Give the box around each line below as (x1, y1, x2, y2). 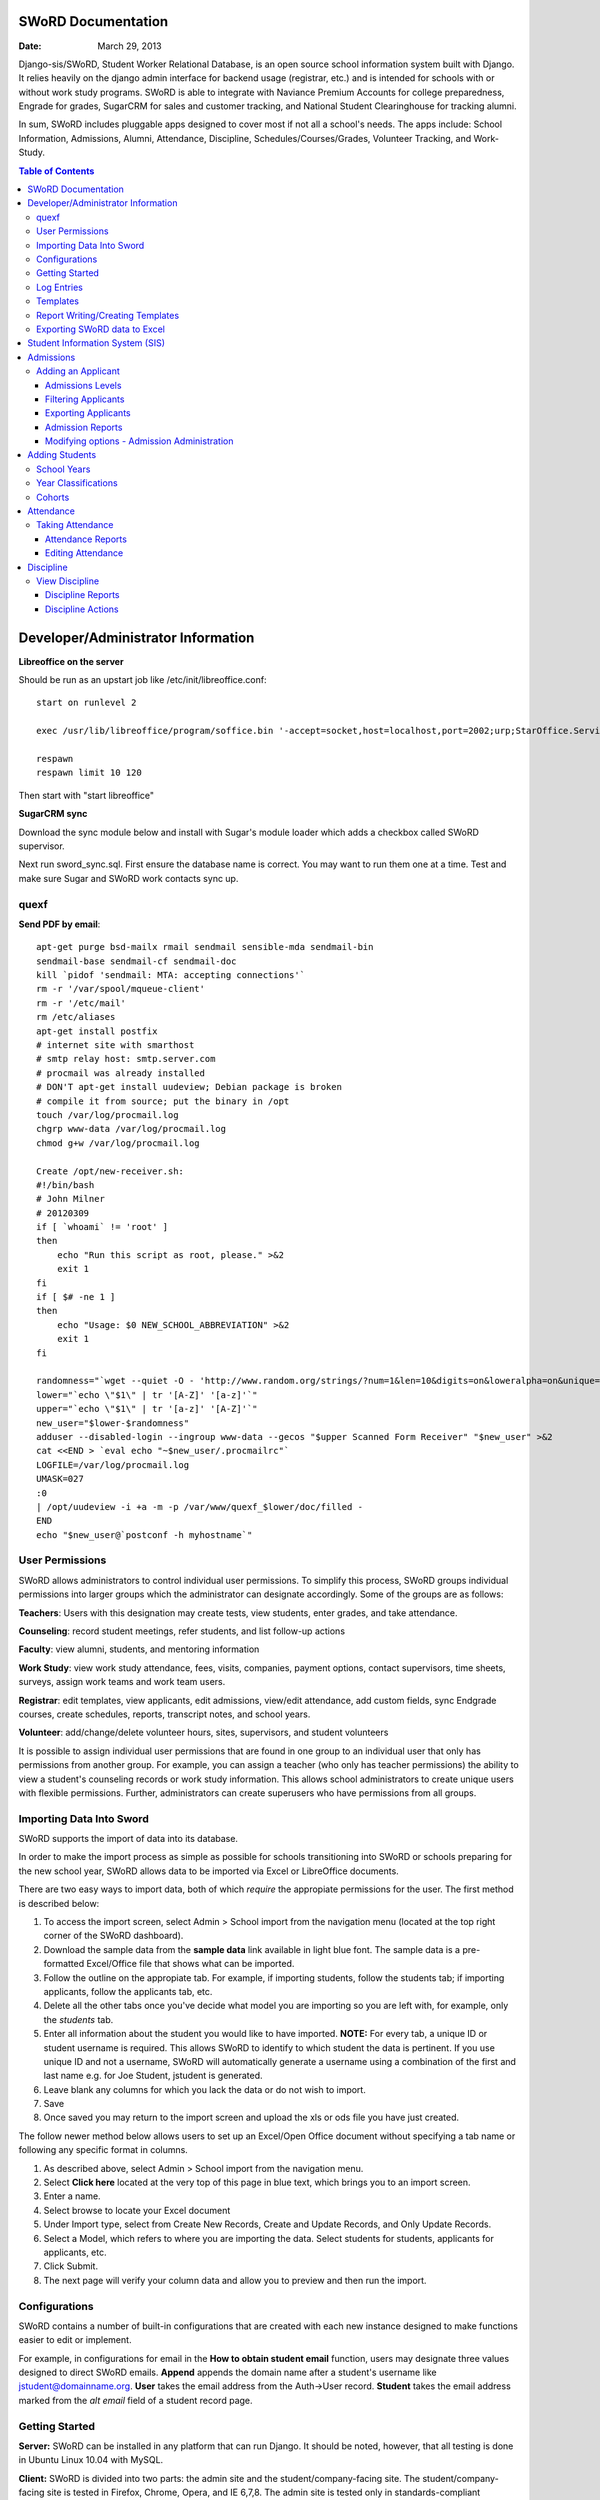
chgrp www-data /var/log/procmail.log (36, 1123, 227, 1135)
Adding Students (27, 449, 97, 461)
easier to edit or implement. (18, 2334, 132, 2346)
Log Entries (36, 281, 84, 293)
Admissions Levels (45, 379, 122, 391)
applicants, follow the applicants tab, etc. (43, 1985, 213, 1997)
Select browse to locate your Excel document (43, 2204, 231, 2216)
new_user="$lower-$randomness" (36, 1417, 190, 1429)
